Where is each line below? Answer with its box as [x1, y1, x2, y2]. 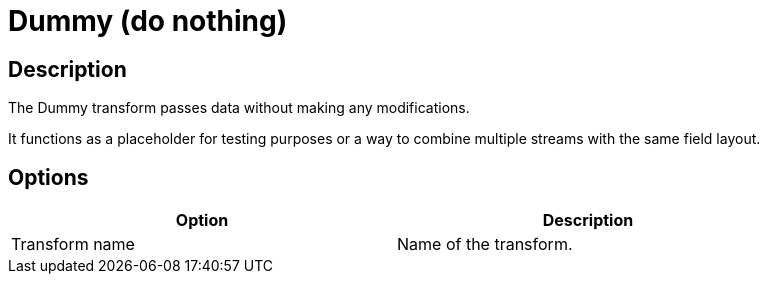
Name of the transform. [397, 234, 573, 255]
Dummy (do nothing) [8, 4, 288, 38]
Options [8, 164, 89, 190]
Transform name [11, 234, 135, 255]
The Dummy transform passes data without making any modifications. [8, 99, 470, 117]
